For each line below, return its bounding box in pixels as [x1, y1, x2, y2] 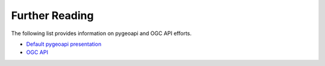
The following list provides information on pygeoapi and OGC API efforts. [11, 30, 192, 37]
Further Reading [11, 9, 94, 22]
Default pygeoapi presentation [26, 40, 102, 48]
